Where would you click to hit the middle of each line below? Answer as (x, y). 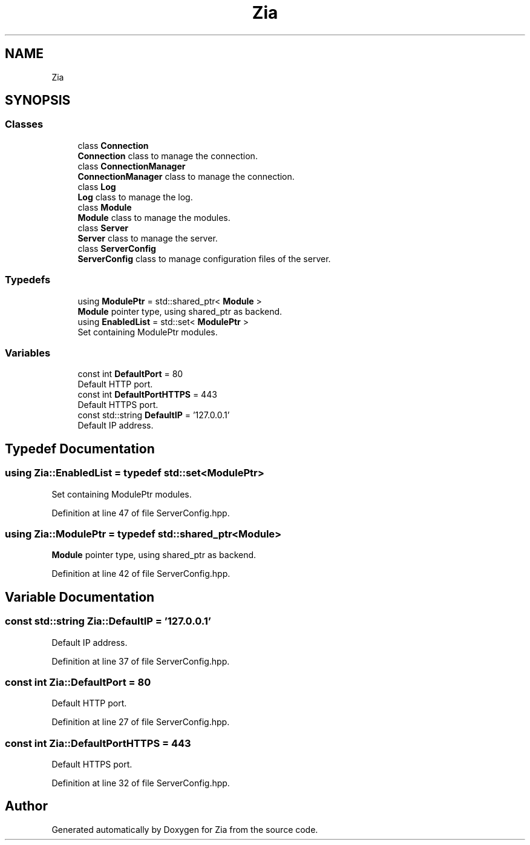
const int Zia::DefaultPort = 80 (78, 682)
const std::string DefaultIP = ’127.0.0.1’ (154, 415)
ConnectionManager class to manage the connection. (186, 176)
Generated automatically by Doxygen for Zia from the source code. (185, 829)
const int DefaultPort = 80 (130, 374)
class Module (105, 207)
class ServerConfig (117, 248)
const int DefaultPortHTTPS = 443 (147, 395)
